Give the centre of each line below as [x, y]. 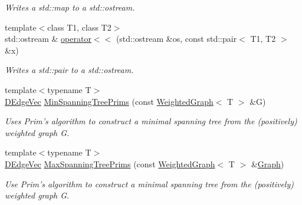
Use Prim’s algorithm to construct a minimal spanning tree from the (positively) [149, 183]
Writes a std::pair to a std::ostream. [69, 70]
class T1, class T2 [79, 27]
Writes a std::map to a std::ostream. [70, 7]
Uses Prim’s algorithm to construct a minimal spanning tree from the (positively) [151, 121]
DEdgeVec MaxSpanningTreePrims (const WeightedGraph [110, 163]
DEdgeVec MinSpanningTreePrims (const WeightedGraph [109, 101]
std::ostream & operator [48, 39]
